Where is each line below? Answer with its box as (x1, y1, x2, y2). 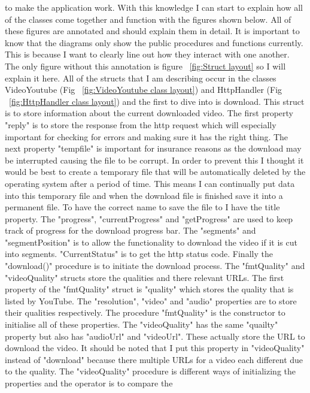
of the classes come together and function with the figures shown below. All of (5, 13, 291, 25)
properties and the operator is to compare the (5, 377, 173, 389)
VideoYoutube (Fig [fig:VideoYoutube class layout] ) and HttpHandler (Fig (5, 83, 282, 96)
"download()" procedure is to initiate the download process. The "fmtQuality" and (5, 259, 305, 272)
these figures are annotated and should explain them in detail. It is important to (5, 25, 300, 37)
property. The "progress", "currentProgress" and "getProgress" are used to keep (5, 212, 293, 225)
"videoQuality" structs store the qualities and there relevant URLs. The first (5, 271, 284, 283)
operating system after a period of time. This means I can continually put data (5, 177, 295, 189)
